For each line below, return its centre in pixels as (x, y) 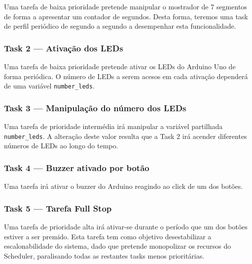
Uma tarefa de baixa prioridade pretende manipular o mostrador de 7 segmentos (126, 6)
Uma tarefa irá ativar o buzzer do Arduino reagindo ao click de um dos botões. (124, 186)
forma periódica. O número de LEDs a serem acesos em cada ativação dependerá (126, 76)
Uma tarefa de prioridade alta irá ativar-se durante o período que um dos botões (126, 226)
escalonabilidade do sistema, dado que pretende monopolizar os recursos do (118, 246)
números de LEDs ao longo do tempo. (61, 146)
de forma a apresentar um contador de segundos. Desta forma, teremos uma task (126, 16)
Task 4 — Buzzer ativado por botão (77, 167)
